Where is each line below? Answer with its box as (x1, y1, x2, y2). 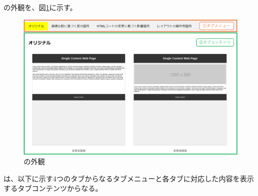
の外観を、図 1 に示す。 (4, 2, 77, 12)
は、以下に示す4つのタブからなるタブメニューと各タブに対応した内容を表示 (4, 173, 254, 183)
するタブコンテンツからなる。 (4, 183, 102, 193)
